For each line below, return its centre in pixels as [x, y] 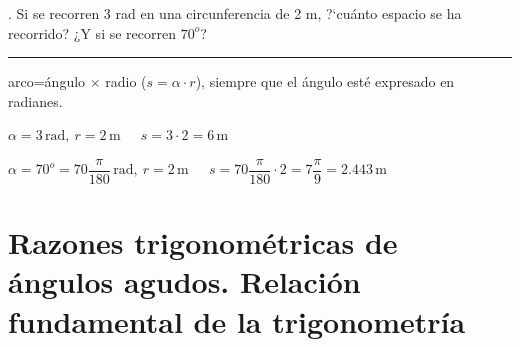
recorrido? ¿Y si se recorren [92, 32]
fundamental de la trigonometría [237, 320]
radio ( [126, 81]
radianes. [35, 100]
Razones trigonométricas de [203, 242]
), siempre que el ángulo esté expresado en [325, 81]
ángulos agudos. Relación [184, 281]
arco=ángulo [47, 81]
